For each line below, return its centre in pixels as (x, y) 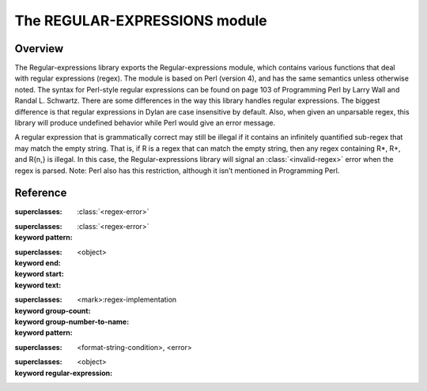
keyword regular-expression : (64, 373)
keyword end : (38, 263)
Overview (39, 49)
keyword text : (38, 285)
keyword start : (40, 274)
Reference (41, 193)
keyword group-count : (53, 310)
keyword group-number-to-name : (72, 321)
